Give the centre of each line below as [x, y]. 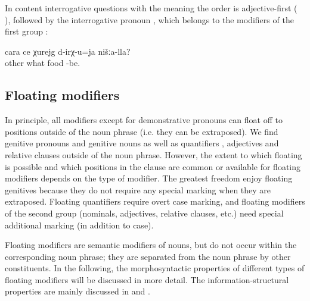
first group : [27, 31]
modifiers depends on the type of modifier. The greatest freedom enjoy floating [149, 178]
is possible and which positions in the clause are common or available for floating [153, 166]
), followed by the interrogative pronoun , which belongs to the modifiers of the [149, 19]
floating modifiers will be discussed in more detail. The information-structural [147, 279]
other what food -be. [43, 63]
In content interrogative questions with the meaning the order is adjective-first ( [151, 8]
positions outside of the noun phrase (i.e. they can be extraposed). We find [142, 131]
